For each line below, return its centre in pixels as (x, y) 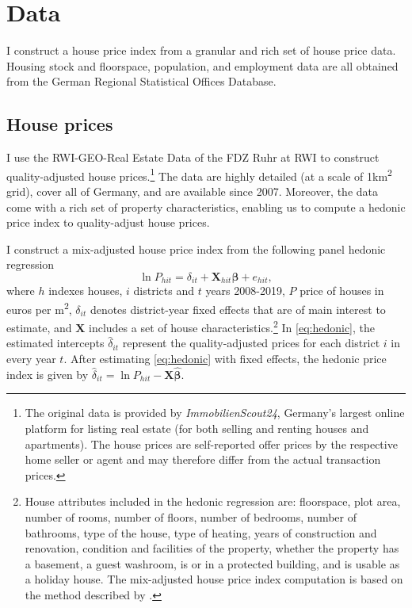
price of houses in (342, 291)
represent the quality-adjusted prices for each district (251, 343)
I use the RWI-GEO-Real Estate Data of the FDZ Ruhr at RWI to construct (193, 157)
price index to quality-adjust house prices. (108, 222)
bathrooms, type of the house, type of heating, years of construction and (201, 532)
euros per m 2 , (39, 308)
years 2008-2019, (245, 291)
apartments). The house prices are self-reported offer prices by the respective (211, 444)
